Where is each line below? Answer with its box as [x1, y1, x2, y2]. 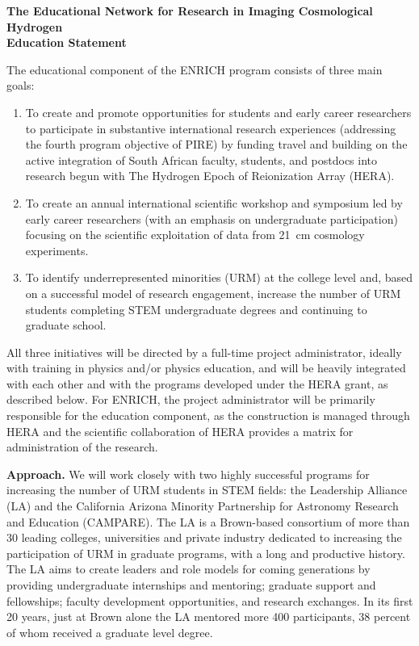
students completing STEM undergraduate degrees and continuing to [25, 300, 367, 317]
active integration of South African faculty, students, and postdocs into [25, 151, 378, 168]
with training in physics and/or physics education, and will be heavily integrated [6, 359, 406, 376]
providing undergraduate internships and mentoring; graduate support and [6, 577, 376, 593]
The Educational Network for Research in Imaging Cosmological [6, 2, 373, 19]
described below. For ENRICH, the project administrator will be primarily [6, 391, 375, 408]
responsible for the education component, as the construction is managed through [6, 407, 410, 424]
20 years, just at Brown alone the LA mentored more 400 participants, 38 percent [6, 608, 411, 625]
